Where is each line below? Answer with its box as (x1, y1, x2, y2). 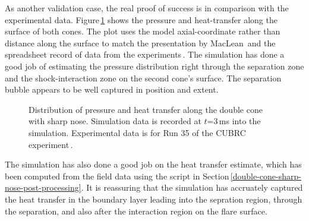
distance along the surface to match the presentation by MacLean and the (5, 36, 276, 49)
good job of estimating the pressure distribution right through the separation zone (5, 59, 304, 72)
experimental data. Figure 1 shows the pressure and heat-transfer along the (5, 13, 278, 26)
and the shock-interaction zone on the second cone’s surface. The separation (5, 71, 282, 84)
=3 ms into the (207, 115, 261, 127)
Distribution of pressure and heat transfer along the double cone (29, 103, 263, 115)
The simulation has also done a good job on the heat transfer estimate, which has (5, 158, 302, 171)
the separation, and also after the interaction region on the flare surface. (5, 204, 267, 217)
